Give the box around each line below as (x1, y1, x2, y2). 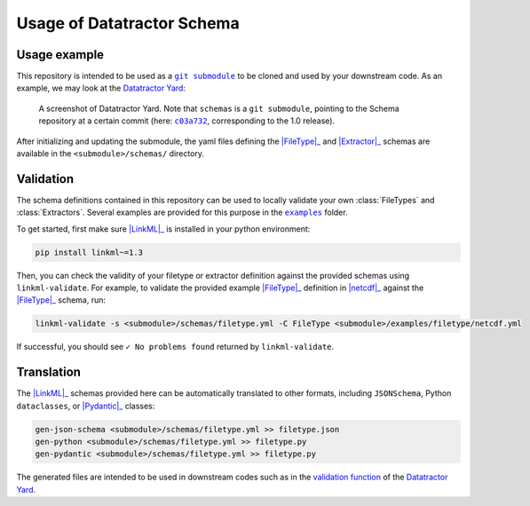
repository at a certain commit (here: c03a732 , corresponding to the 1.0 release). (38, 115, 336, 126)
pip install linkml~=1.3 (35, 247, 144, 257)
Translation (16, 365, 82, 380)
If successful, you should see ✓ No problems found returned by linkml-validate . (16, 342, 335, 352)
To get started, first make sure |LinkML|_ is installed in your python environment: (16, 223, 311, 234)
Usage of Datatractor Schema (16, 13, 240, 33)
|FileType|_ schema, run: (16, 295, 107, 305)
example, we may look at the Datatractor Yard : (16, 83, 186, 93)
